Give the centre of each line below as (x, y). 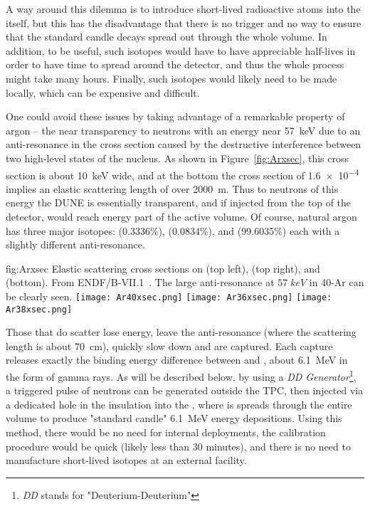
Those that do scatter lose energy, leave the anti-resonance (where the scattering (181, 332)
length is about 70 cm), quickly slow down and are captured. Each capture (169, 346)
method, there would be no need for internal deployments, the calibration (166, 432)
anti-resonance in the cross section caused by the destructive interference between (184, 144)
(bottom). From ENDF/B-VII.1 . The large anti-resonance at (140, 282)
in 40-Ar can (337, 282)
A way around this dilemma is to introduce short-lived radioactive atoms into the (183, 9)
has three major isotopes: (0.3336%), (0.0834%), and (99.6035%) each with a (173, 230)
